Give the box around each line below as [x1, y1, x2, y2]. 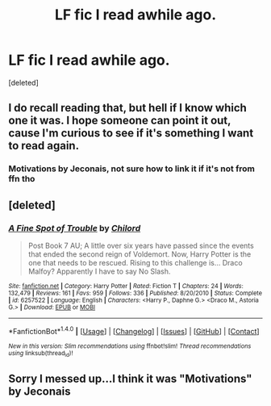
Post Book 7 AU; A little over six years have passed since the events [27, 241, 254, 250]
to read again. [8, 139, 79, 153]
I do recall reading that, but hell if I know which [8, 101, 248, 115]
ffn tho [8, 174, 35, 185]
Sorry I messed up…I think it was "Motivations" [8, 372, 252, 386]
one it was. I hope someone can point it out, [8, 114, 231, 128]
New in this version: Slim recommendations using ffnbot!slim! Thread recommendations [8, 341, 252, 350]
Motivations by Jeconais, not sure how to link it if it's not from [8, 163, 256, 174]
